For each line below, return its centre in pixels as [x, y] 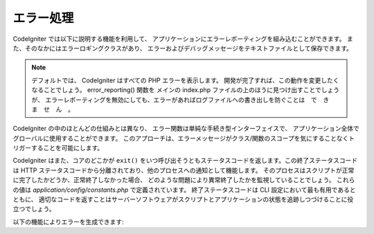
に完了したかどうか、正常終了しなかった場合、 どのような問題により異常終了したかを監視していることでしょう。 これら [184, 180]
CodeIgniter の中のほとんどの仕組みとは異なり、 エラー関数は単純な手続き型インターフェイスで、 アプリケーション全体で [186, 129]
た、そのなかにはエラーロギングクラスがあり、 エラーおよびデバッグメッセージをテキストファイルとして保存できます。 [183, 48]
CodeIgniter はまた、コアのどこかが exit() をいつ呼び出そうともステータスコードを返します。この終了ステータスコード [185, 161]
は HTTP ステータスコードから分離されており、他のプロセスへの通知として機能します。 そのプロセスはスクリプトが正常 [184, 170]
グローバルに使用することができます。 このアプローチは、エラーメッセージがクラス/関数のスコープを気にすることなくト [184, 138]
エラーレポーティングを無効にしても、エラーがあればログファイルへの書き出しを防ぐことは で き [187, 100]
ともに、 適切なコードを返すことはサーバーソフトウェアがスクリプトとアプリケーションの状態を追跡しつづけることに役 [183, 199]
